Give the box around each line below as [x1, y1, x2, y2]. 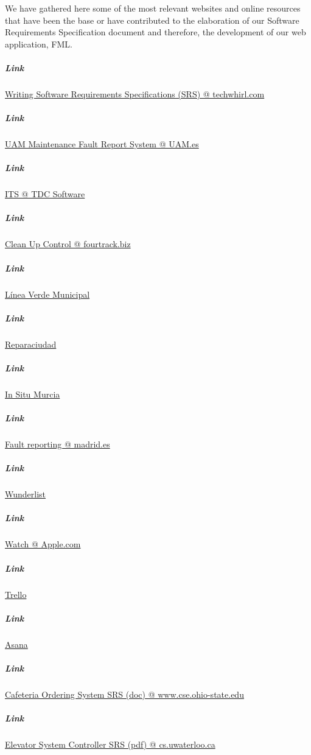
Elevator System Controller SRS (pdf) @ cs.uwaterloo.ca [5, 737, 215, 750]
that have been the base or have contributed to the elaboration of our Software [5, 13, 299, 26]
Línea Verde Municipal [5, 287, 90, 300]
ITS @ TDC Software [5, 188, 85, 200]
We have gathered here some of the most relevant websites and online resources [5, 2, 301, 14]
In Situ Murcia [5, 387, 60, 400]
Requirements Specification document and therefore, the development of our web [5, 26, 306, 38]
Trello [5, 588, 27, 600]
